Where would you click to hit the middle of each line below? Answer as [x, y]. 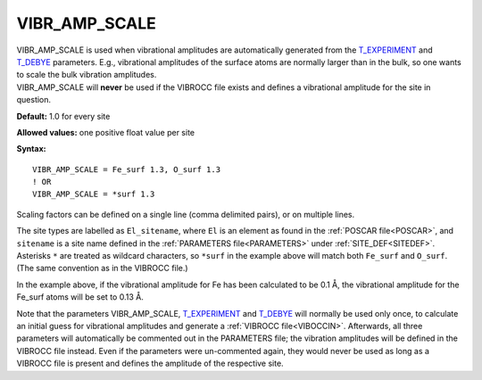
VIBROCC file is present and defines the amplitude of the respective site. [150, 363]
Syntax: [31, 149]
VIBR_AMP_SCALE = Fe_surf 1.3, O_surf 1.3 [127, 169]
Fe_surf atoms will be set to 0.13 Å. [80, 297]
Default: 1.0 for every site [63, 116]
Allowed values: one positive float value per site [106, 132]
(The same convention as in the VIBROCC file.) [102, 268]
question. [34, 100]
